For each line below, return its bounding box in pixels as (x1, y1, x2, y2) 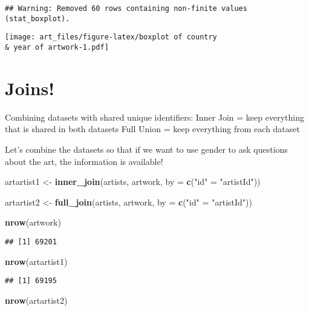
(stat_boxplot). (5, 14, 70, 23)
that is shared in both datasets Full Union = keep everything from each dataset (5, 122, 300, 135)
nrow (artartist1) (5, 255, 68, 267)
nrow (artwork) (5, 216, 61, 229)
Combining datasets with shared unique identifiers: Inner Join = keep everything (5, 110, 304, 123)
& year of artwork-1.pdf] (5, 42, 109, 52)
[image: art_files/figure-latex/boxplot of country (5, 33, 217, 42)
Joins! (5, 75, 55, 100)
